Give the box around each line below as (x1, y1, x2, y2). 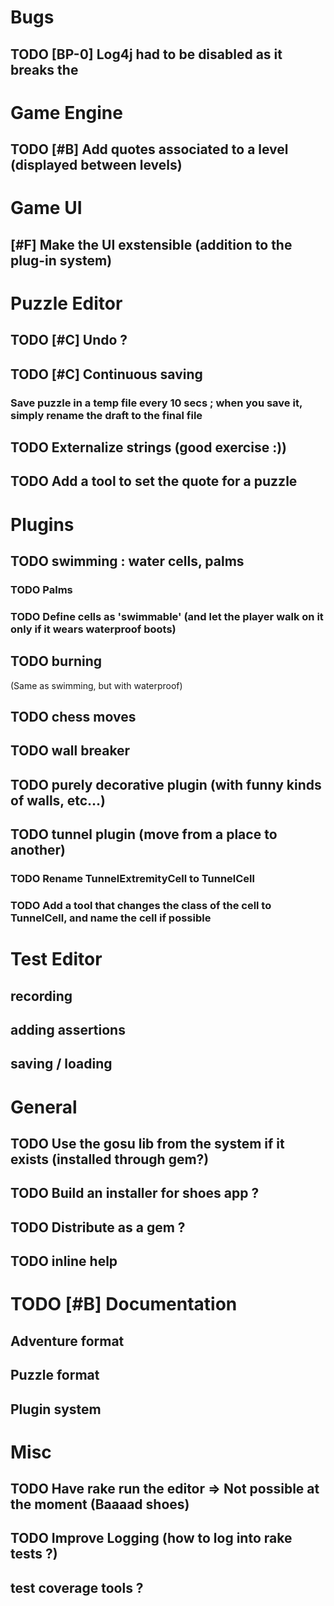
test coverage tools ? (10, 1579, 144, 1596)
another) (10, 842, 66, 859)
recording (10, 987, 73, 1005)
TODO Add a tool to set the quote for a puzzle (10, 473, 298, 490)
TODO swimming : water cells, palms (10, 552, 245, 570)
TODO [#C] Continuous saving (10, 366, 203, 383)
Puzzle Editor (10, 292, 123, 315)
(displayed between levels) (10, 157, 183, 174)
